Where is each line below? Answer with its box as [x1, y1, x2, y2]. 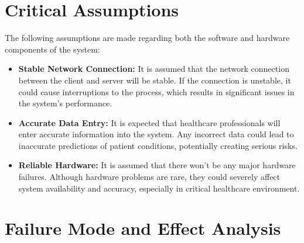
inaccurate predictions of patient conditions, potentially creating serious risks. [18, 139, 298, 151]
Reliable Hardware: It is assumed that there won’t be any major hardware [18, 159, 296, 171]
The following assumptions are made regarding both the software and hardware [5, 32, 290, 44]
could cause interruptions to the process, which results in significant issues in [18, 85, 295, 98]
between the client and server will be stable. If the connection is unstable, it [18, 74, 291, 86]
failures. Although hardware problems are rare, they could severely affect [18, 171, 281, 183]
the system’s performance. [18, 97, 112, 109]
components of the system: [5, 43, 100, 55]
